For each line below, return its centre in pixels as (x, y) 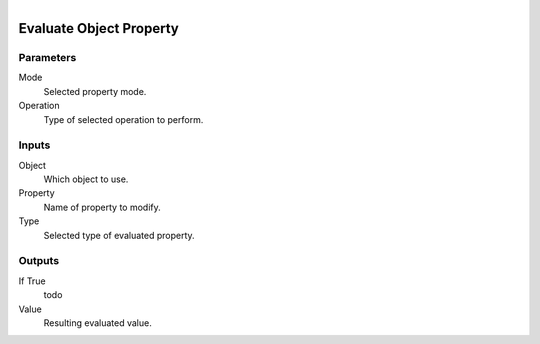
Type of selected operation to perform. (123, 119)
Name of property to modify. (102, 207)
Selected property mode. (95, 91)
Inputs (34, 145)
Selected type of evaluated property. (119, 235)
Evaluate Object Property (98, 28)
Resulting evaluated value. (97, 322)
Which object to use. (86, 179)
